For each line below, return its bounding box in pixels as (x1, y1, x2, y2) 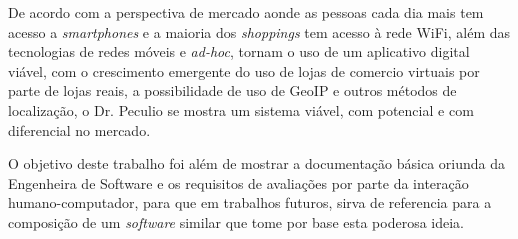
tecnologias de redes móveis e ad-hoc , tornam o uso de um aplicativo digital (8, 41, 470, 62)
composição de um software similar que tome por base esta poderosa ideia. (8, 211, 465, 232)
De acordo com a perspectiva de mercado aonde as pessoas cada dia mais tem (8, 2, 484, 22)
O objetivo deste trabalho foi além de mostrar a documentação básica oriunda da (8, 153, 505, 174)
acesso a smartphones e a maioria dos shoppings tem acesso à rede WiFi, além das (8, 21, 511, 42)
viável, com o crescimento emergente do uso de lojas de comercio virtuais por (8, 60, 480, 81)
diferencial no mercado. (8, 119, 151, 140)
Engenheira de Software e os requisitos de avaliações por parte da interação (8, 172, 469, 193)
